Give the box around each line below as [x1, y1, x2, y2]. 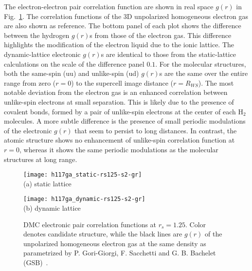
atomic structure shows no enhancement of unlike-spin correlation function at [4, 135, 235, 145]
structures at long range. [4, 154, 77, 164]
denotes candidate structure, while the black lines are [23, 229, 182, 239]
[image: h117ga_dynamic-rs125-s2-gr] [23, 196, 145, 203]
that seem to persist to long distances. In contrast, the [74, 125, 237, 135]
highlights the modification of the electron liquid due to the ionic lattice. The [4, 39, 234, 50]
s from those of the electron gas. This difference [90, 30, 232, 40]
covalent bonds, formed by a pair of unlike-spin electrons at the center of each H [4, 106, 243, 116]
